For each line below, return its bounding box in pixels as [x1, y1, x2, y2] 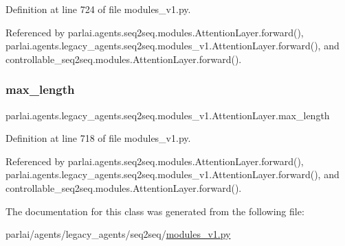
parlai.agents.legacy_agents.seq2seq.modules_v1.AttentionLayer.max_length [5, 108, 330, 122]
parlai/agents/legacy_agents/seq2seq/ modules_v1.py [5, 227, 231, 241]
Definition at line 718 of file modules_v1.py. [5, 131, 191, 145]
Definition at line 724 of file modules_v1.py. [5, 2, 191, 16]
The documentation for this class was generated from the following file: [5, 204, 304, 218]
